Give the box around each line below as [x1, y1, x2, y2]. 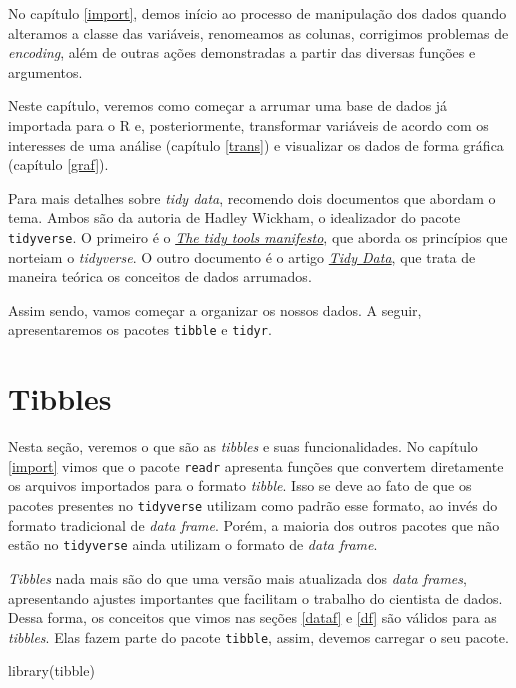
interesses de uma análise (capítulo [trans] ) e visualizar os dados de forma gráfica [8, 134, 504, 155]
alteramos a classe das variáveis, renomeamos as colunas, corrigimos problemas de [8, 22, 509, 43]
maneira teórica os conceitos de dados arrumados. [8, 266, 312, 287]
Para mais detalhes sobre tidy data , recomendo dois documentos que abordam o [8, 187, 496, 208]
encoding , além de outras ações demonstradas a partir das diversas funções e [8, 42, 476, 63]
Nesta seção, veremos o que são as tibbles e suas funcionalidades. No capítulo [8, 436, 478, 457]
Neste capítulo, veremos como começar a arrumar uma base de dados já [8, 95, 448, 116]
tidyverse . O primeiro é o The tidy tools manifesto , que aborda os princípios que [8, 226, 508, 247]
